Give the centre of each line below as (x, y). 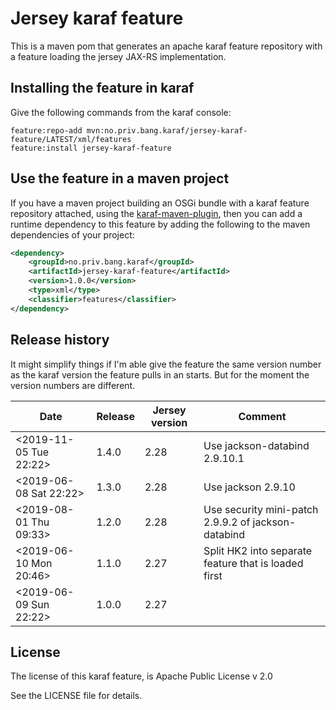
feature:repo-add (46, 130)
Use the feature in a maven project (120, 178)
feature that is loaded (253, 563)
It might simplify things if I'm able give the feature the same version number (166, 364)
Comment (262, 416)
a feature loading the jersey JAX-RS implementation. (118, 56)
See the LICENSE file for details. (76, 696)
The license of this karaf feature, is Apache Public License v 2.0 (141, 676)
